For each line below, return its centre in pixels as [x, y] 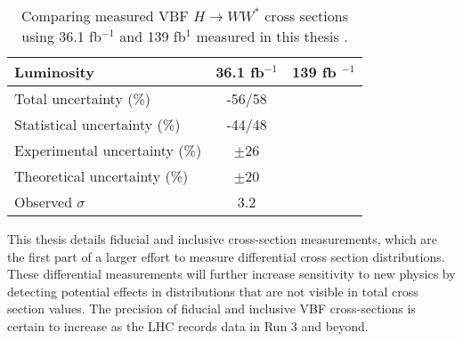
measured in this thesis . [272, 36]
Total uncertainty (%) [82, 98]
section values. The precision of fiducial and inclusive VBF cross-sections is [211, 309]
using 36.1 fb [61, 36]
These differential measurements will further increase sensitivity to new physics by [231, 274]
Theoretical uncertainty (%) [102, 176]
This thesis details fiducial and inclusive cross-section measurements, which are [223, 239]
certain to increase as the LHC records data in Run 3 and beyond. [188, 325]
